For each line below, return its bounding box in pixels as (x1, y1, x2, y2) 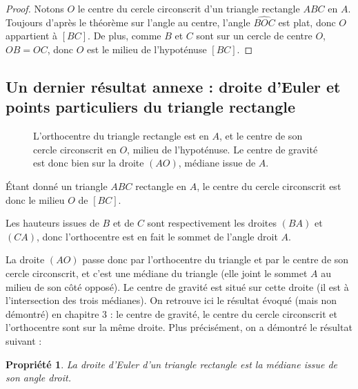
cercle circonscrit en (33, 142, 117, 156)
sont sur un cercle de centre (196, 28, 312, 43)
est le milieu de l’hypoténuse (87, 42, 207, 56)
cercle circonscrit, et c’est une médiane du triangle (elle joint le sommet (6, 265, 308, 280)
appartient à (6, 28, 58, 43)
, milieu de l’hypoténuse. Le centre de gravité (127, 142, 318, 156)
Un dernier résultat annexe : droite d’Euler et (6, 75, 341, 97)
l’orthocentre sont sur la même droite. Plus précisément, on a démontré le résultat (6, 320, 352, 334)
